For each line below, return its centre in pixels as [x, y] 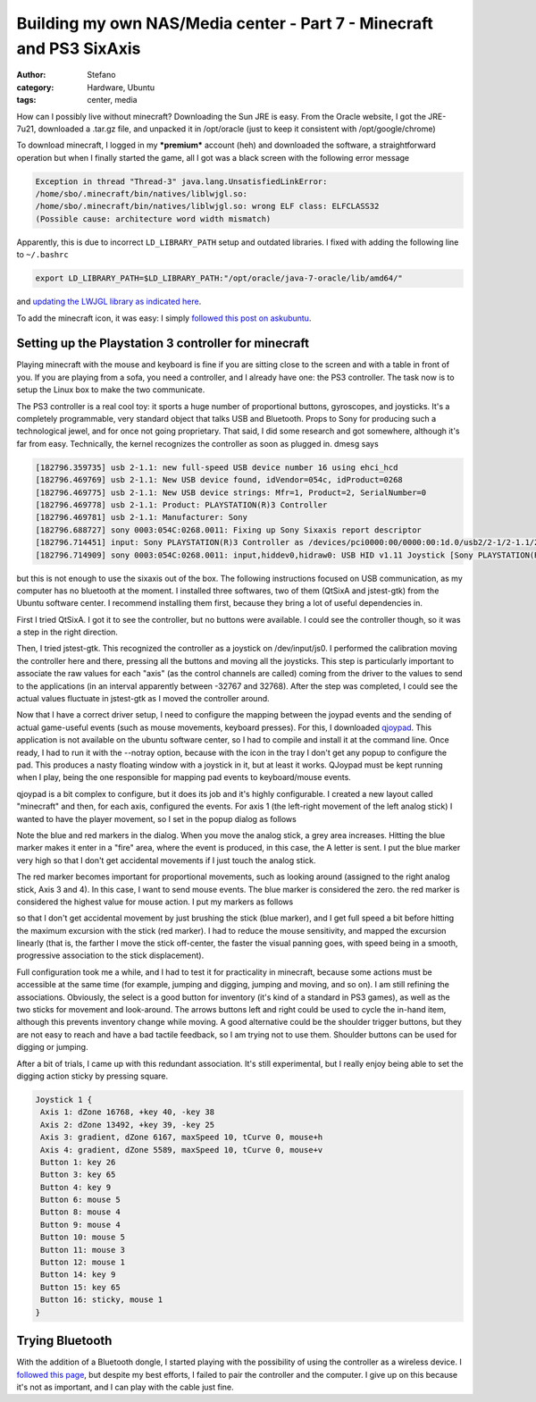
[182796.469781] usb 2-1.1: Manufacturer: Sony [141, 517]
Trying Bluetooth [64, 1341]
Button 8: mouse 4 [80, 1212]
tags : [26, 100]
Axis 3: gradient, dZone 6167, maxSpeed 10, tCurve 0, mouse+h [182, 1138]
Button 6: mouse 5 [80, 1200]
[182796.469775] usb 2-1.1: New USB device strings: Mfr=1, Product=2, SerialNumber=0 [231, 492]
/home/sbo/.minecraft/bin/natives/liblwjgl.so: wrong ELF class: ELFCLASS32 [207, 206]
